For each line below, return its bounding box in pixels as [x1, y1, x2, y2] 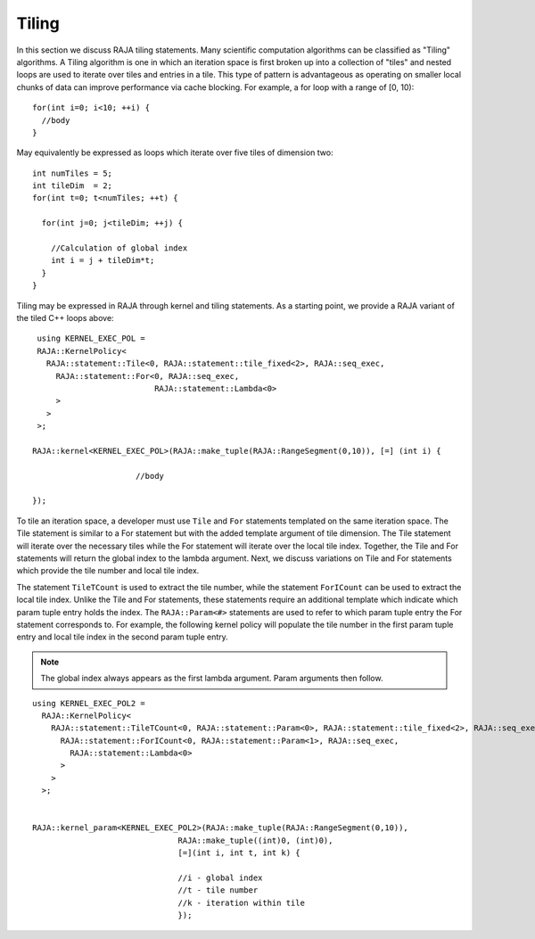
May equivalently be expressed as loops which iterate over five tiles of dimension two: [16, 147, 333, 158]
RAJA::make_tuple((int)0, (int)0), [177, 835, 333, 845]
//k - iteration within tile [177, 897, 305, 908]
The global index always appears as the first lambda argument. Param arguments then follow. [40, 673, 383, 684]
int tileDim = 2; [32, 181, 113, 191]
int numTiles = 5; [32, 168, 113, 178]
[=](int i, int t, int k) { [177, 848, 300, 858]
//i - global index [177, 872, 263, 883]
